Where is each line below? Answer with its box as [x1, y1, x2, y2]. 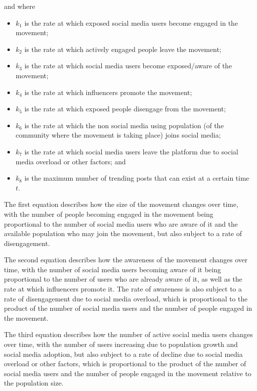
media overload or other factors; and [15, 156, 126, 166]
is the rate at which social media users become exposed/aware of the [24, 60, 232, 71]
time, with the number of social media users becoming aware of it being [4, 264, 221, 274]
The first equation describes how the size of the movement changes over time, [4, 199, 239, 209]
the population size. [4, 378, 64, 388]
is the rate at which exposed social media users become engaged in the [24, 17, 238, 28]
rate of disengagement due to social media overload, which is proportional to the [4, 293, 248, 303]
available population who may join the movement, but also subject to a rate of [4, 228, 242, 239]
